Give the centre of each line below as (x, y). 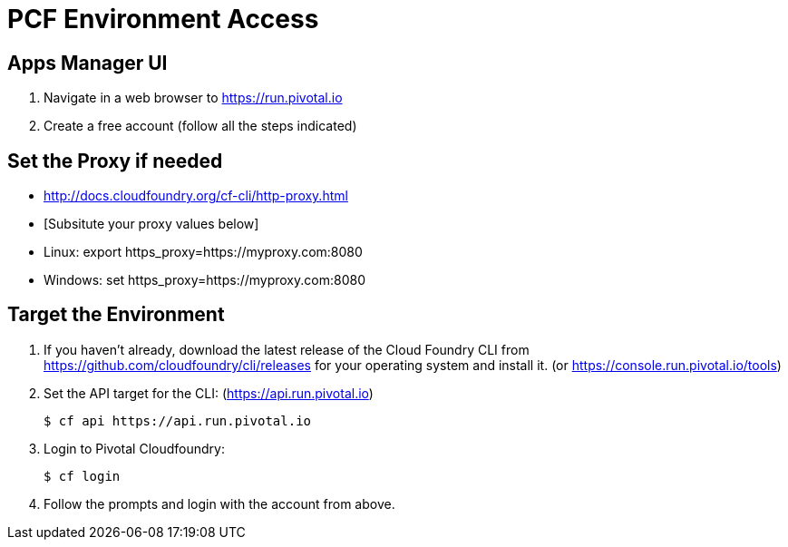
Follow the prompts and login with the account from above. (219, 503)
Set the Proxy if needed (115, 161)
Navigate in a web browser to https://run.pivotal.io (193, 98)
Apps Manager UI (88, 63)
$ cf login (82, 476)
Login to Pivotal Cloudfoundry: (134, 448)
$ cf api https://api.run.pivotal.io (178, 420)
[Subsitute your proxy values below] (151, 224)
